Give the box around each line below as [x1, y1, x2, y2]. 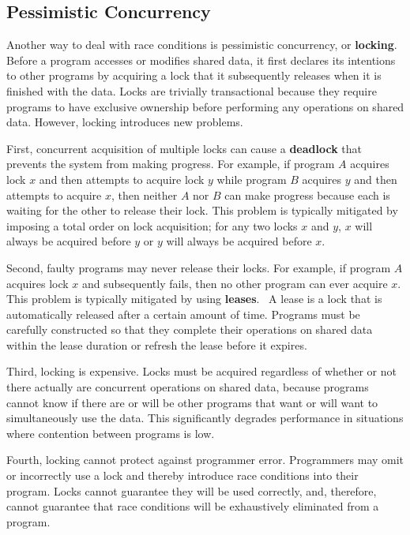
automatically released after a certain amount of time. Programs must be [6, 305, 360, 322]
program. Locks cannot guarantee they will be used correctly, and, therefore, [6, 482, 377, 499]
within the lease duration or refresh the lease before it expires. [6, 336, 307, 353]
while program [216, 170, 287, 187]
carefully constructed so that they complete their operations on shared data [6, 321, 373, 338]
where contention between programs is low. [6, 425, 215, 441]
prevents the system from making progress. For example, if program [6, 155, 335, 172]
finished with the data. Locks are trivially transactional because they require [6, 82, 377, 99]
